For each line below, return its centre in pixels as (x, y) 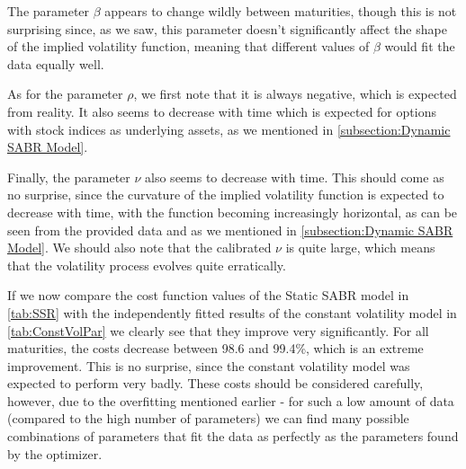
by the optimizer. (55, 453)
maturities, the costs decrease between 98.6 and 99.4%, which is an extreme (215, 348)
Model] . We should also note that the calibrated (139, 248)
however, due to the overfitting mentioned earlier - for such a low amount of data (231, 400)
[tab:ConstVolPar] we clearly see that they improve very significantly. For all (218, 330)
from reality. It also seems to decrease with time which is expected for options (222, 111)
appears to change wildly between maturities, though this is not (281, 11)
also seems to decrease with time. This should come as (295, 177)
